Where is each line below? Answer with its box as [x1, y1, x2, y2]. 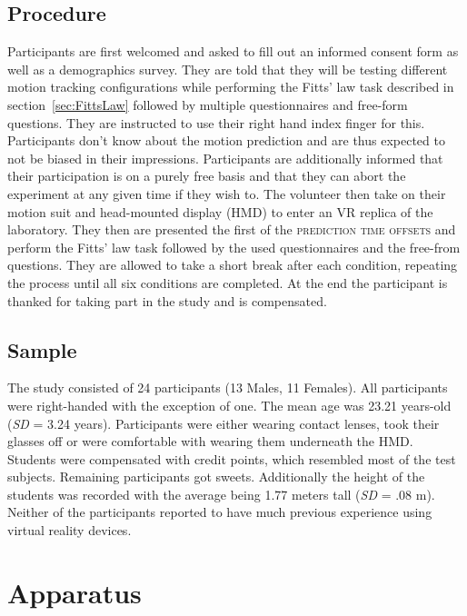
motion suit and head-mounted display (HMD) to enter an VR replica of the [7, 202, 433, 221]
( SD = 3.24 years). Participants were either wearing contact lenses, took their [7, 413, 440, 432]
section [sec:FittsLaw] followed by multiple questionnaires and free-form [7, 94, 408, 114]
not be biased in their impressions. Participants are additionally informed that [7, 148, 443, 167]
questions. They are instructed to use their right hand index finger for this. [7, 113, 425, 132]
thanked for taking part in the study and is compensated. [7, 291, 327, 310]
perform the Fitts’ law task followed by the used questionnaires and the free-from [7, 237, 461, 256]
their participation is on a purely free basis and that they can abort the [7, 166, 406, 185]
